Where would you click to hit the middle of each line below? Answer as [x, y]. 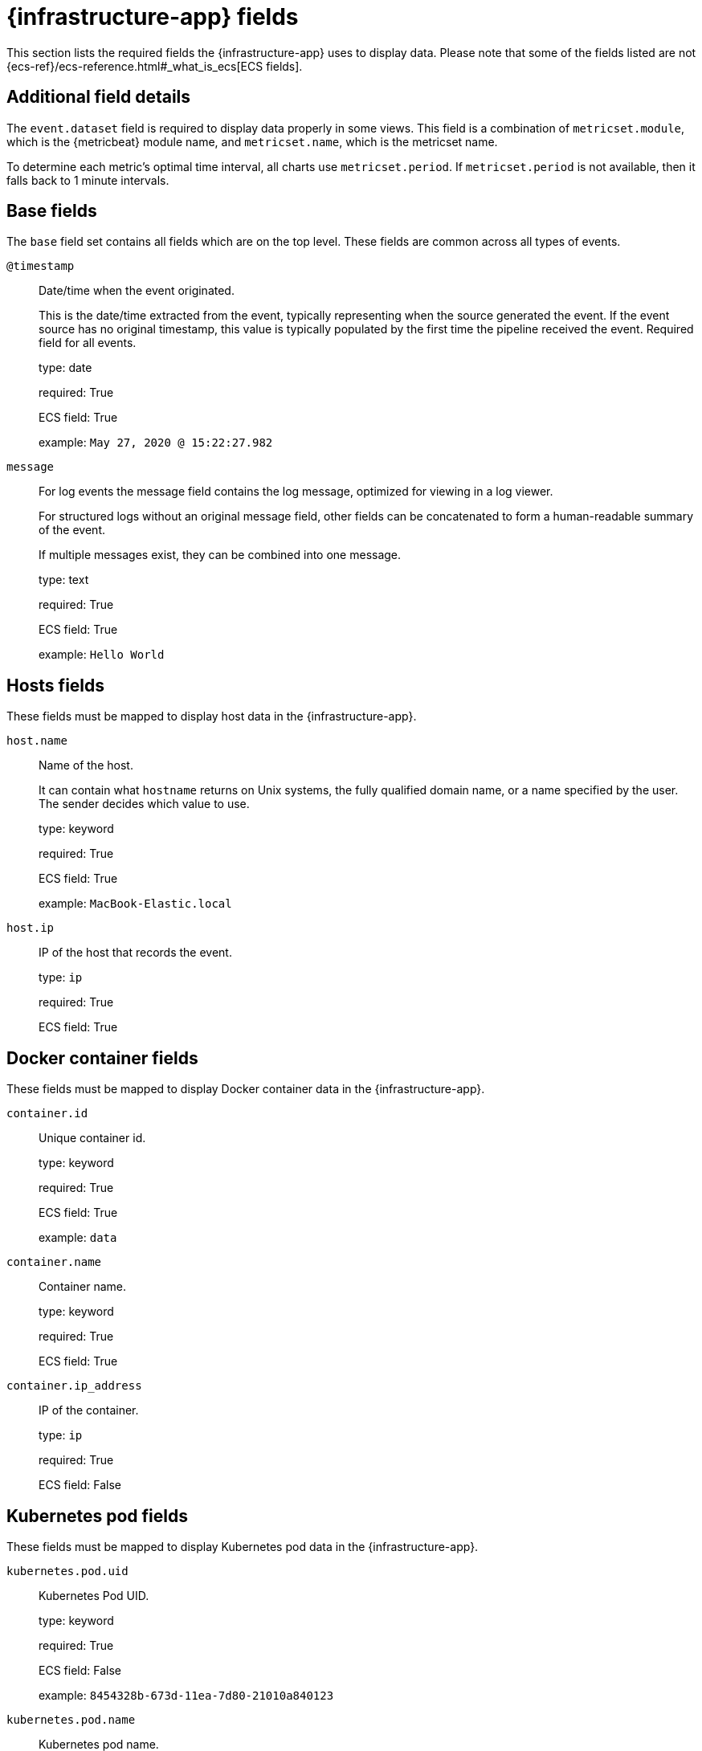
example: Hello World [102, 655]
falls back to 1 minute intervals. [88, 180]
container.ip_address [74, 1386]
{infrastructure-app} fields [153, 17]
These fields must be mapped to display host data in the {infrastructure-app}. [212, 716]
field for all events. [88, 343]
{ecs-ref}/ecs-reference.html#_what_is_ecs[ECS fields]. [155, 66]
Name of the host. [86, 765]
